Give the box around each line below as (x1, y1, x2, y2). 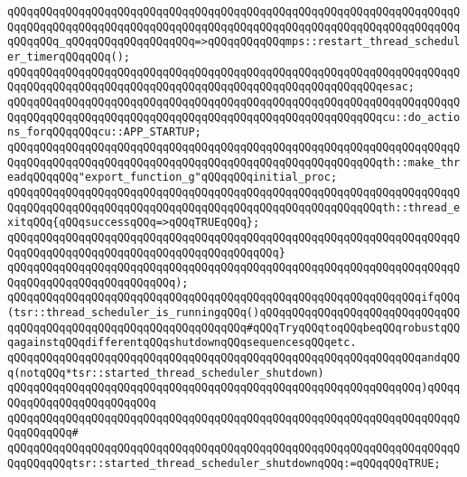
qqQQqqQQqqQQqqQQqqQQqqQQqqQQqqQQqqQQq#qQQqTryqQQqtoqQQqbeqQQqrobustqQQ (7, 321, 461, 334)
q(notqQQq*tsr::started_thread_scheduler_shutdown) (7, 366, 324, 379)
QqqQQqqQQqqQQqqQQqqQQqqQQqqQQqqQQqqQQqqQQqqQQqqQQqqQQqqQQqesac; (7, 80, 416, 94)
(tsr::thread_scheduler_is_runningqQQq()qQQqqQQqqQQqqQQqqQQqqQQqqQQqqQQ (7, 306, 461, 320)
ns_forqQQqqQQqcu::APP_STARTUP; (7, 126, 201, 139)
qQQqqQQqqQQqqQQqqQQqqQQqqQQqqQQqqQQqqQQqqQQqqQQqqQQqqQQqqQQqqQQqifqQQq (7, 291, 461, 304)
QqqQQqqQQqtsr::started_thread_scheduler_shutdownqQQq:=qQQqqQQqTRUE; (7, 456, 441, 470)
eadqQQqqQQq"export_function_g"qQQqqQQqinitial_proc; (7, 171, 338, 184)
